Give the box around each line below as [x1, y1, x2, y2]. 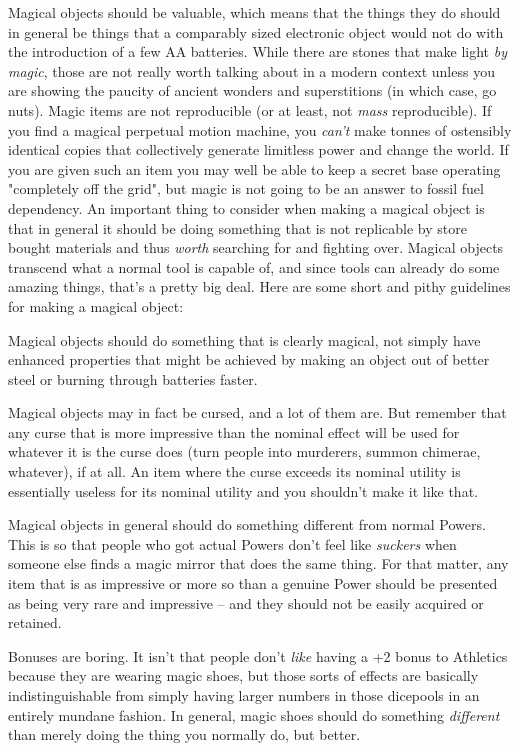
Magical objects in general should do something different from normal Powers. [8, 514, 486, 535]
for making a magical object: [8, 295, 184, 316]
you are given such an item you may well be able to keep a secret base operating [8, 158, 501, 179]
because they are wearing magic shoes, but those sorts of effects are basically [8, 665, 479, 686]
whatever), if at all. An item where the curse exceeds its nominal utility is [8, 461, 461, 482]
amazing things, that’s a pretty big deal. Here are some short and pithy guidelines [8, 276, 511, 297]
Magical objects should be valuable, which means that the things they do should [8, 2, 501, 22]
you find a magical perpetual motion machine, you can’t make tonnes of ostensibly [8, 119, 512, 140]
